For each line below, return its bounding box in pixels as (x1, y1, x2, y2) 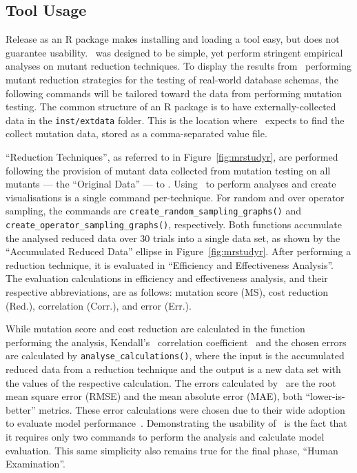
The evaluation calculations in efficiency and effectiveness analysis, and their (6, 271, 328, 285)
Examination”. (6, 456, 65, 471)
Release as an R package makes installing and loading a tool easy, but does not (6, 32, 340, 46)
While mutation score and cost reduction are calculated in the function (6, 321, 305, 336)
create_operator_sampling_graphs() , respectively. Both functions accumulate (6, 217, 342, 232)
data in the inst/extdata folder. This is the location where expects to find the (6, 112, 345, 127)
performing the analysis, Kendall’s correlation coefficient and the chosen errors (6, 334, 347, 349)
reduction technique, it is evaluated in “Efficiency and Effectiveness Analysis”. (6, 257, 334, 272)
